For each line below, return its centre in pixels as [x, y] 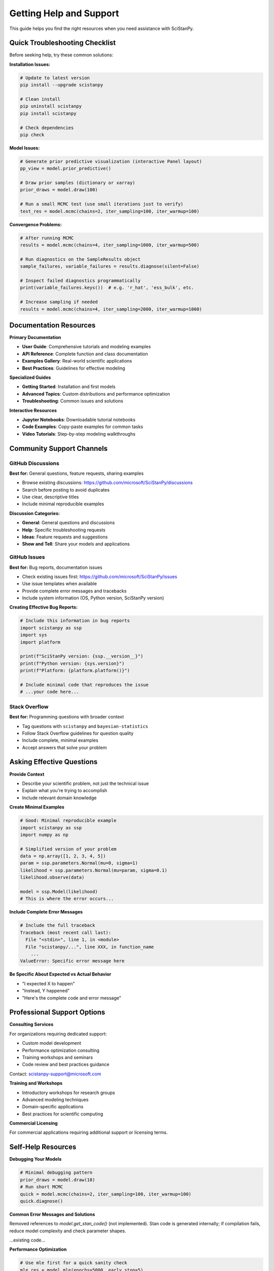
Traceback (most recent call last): [66, 932]
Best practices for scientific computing [63, 1114]
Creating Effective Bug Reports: [44, 607]
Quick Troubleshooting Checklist [63, 43]
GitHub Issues [27, 557]
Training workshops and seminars [58, 1057]
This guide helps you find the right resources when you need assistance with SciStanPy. [101, 28]
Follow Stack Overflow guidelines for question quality [78, 733]
